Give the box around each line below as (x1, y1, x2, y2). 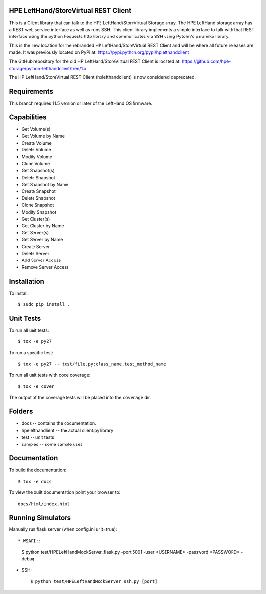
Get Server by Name (21, 237, 63, 243)
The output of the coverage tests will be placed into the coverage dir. (9, 395, 151, 401)
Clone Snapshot (21, 202, 54, 208)
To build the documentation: (9, 467, 66, 473)
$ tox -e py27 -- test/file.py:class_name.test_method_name (18, 361, 166, 367)
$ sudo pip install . (18, 301, 70, 307)
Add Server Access (21, 257, 61, 263)
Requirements (9, 87, 54, 96)
